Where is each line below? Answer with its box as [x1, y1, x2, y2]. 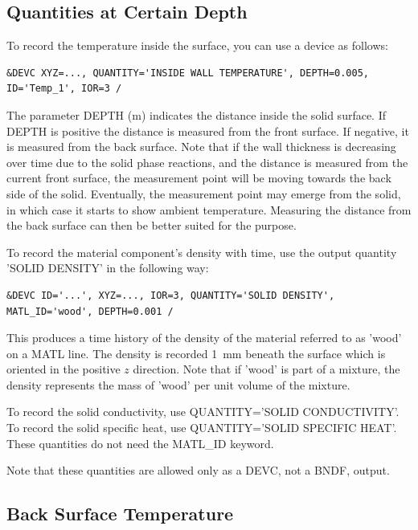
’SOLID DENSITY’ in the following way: [6, 259, 209, 276]
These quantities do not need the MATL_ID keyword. [6, 434, 274, 451]
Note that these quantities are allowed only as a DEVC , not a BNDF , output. [6, 462, 390, 479]
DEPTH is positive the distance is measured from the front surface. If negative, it [6, 122, 409, 139]
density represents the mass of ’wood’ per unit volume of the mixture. [6, 376, 350, 393]
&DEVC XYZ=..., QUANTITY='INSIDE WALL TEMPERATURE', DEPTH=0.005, [6, 67, 370, 79]
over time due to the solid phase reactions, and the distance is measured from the [6, 153, 408, 170]
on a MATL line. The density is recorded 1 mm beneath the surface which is [6, 344, 386, 361]
